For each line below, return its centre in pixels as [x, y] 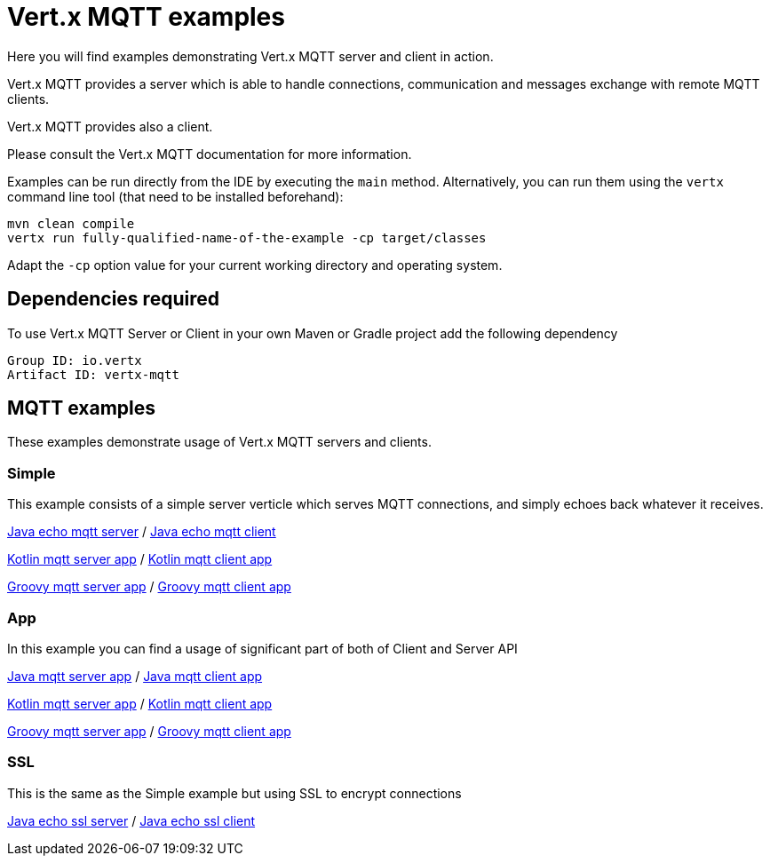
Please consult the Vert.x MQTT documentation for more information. [210, 154]
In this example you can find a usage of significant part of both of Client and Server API [262, 648]
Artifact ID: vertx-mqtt [93, 374]
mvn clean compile [71, 223]
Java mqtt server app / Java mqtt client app [135, 676]
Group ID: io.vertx [75, 360]
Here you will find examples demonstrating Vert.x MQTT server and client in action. [250, 56]
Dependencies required [113, 299]
